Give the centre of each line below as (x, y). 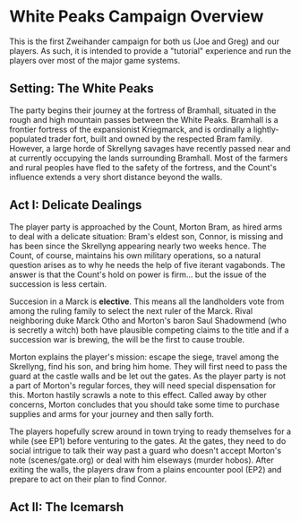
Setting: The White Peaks (81, 88)
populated (28, 139)
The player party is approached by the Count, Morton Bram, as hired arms (146, 227)
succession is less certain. (58, 283)
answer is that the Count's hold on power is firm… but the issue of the (138, 274)
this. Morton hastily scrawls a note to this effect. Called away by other (138, 395)
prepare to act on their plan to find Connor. (88, 479)
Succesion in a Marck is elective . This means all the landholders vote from (147, 301)
